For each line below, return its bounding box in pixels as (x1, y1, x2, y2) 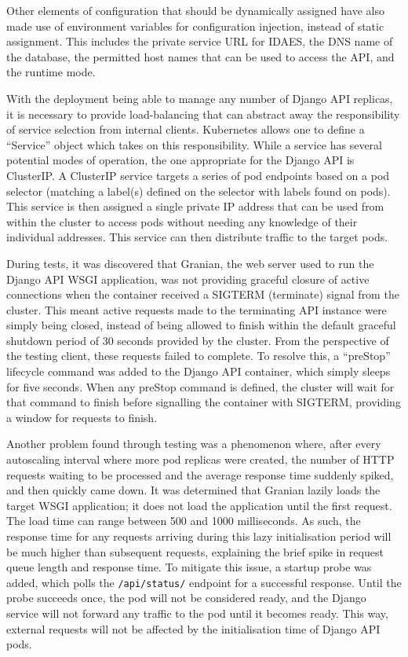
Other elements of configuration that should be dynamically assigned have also (6, 2, 384, 18)
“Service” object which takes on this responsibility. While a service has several (6, 136, 382, 152)
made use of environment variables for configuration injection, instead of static (6, 17, 384, 34)
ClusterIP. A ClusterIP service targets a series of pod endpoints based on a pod (6, 167, 390, 183)
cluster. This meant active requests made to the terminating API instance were (6, 301, 387, 317)
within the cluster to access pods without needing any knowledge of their (6, 213, 358, 229)
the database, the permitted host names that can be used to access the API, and (6, 48, 395, 64)
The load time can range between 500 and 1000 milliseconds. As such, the (6, 512, 361, 529)
